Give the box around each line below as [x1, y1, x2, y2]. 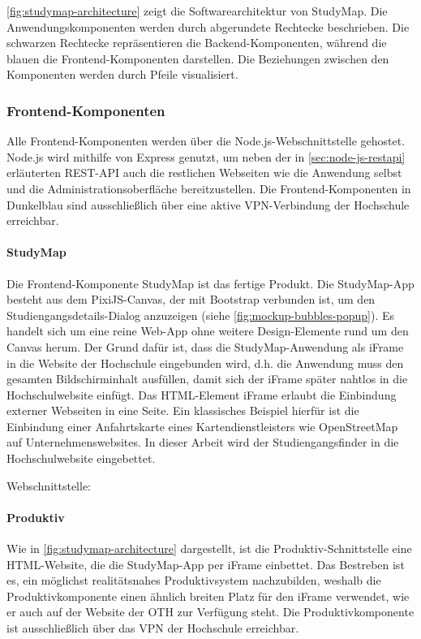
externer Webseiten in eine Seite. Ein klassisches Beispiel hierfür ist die [6, 402, 359, 419]
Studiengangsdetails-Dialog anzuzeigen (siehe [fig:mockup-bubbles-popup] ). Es [6, 306, 395, 323]
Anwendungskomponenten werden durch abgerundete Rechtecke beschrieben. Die [6, 18, 410, 35]
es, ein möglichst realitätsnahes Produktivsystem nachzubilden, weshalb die [6, 572, 381, 589]
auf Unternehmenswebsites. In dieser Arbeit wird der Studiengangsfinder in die [6, 434, 399, 451]
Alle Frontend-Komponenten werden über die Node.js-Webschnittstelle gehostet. [6, 132, 406, 149]
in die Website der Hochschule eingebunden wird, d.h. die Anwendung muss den [6, 354, 404, 371]
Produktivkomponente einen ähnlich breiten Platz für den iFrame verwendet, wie [6, 587, 410, 604]
